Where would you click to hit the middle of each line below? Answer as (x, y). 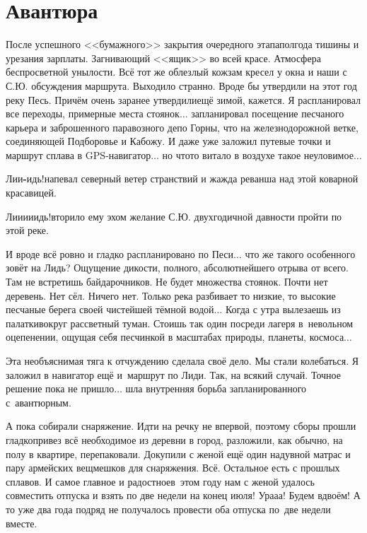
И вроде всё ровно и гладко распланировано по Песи (120, 253)
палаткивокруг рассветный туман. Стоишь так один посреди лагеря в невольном (180, 323)
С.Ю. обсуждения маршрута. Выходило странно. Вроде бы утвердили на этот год (181, 85)
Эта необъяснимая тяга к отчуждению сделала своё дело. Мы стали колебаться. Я (182, 361)
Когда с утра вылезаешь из (283, 309)
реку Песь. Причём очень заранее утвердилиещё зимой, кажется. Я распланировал (183, 99)
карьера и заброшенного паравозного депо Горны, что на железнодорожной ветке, (182, 127)
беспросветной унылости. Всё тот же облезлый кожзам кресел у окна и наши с (176, 72)
